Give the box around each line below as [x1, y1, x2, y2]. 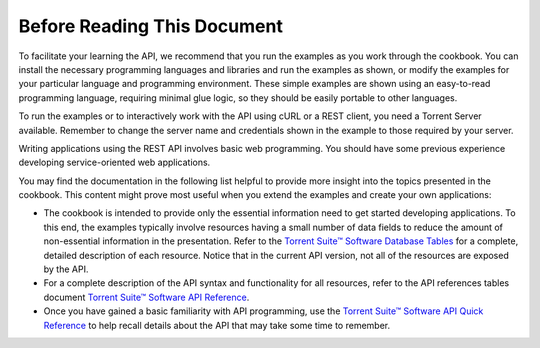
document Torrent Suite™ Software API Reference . [43, 291, 250, 303]
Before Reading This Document [18, 15, 284, 37]
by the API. [43, 263, 89, 275]
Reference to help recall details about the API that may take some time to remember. [43, 319, 390, 331]
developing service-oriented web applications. [18, 156, 211, 169]
